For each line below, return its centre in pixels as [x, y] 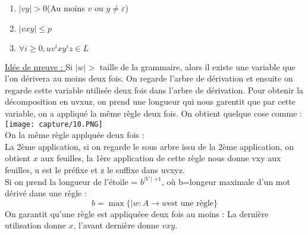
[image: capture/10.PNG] [54, 124]
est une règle [190, 203]
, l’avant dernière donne [116, 225]
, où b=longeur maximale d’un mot [226, 181]
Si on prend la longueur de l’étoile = [71, 181]
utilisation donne [35, 225]
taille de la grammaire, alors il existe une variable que [197, 66]
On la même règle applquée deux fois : [75, 135]
